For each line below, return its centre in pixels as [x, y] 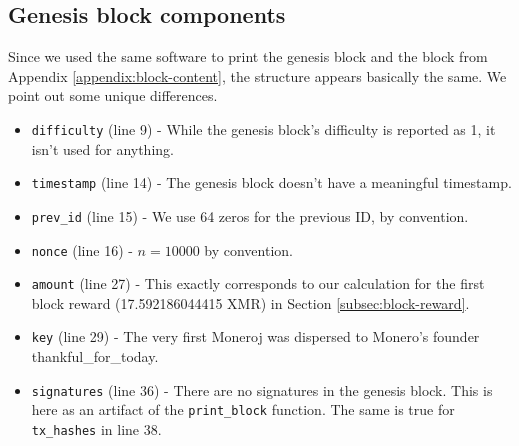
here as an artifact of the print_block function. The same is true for [243, 409]
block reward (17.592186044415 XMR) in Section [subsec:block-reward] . [250, 302]
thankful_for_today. [95, 356]
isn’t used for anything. [102, 148]
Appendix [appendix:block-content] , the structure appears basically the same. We [257, 75]
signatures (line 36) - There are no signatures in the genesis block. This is [262, 389]
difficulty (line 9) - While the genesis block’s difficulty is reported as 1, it [263, 128]
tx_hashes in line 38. [96, 429]
